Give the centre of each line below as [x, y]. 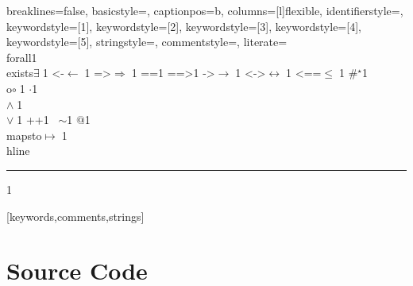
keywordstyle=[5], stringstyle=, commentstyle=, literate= [147, 42]
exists [20, 73]
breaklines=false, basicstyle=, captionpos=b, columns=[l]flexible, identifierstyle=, [205, 10]
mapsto [24, 135]
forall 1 [22, 57]
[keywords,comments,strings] [75, 216]
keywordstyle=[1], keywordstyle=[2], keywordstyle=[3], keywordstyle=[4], [184, 26]
